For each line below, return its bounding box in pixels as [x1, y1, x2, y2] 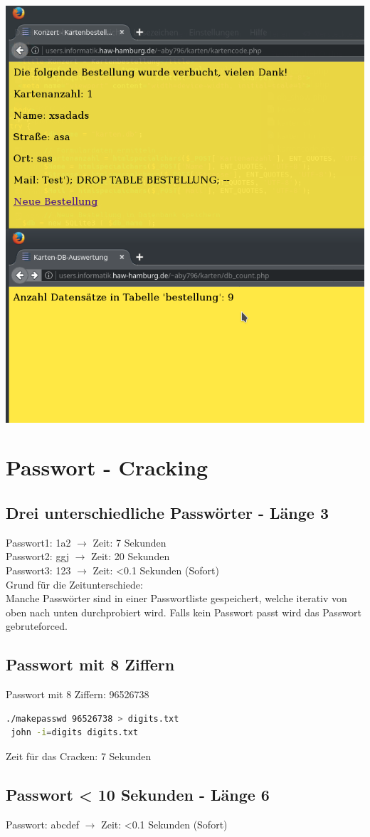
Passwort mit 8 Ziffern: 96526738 [6, 687, 149, 702]
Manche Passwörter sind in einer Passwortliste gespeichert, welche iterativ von [6, 591, 347, 606]
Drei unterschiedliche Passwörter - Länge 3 [6, 501, 329, 523]
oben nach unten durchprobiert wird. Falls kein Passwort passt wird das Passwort [6, 604, 362, 619]
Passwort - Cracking [6, 453, 208, 482]
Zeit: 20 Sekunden [91, 549, 170, 564]
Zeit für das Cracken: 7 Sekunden [6, 748, 152, 763]
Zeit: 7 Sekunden [92, 535, 166, 549]
